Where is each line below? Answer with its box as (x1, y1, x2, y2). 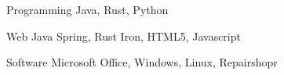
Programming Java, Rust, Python (6, 2, 169, 17)
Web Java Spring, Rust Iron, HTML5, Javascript (6, 27, 241, 44)
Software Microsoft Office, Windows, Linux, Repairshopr (6, 54, 278, 70)
